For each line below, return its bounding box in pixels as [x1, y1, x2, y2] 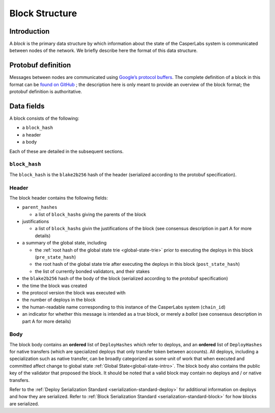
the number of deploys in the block [22, 297, 96, 303]
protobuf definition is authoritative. [9, 89, 82, 95]
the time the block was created [22, 283, 88, 289]
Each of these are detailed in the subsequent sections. [9, 148, 124, 154]
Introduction [9, 27, 50, 36]
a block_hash [22, 125, 53, 131]
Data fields [9, 102, 45, 111]
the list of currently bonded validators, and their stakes [35, 268, 150, 274]
